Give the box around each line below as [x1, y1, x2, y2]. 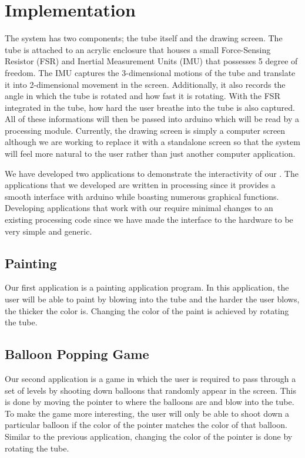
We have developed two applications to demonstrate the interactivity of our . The [5, 167, 299, 179]
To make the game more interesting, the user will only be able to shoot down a [5, 407, 290, 419]
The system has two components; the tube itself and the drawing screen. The [5, 32, 283, 44]
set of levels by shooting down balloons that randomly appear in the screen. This [5, 384, 297, 396]
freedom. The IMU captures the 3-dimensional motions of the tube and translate [5, 66, 296, 78]
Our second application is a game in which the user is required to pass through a [5, 373, 296, 384]
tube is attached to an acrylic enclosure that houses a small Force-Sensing [5, 43, 271, 55]
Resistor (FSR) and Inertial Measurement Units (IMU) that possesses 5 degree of [5, 55, 298, 67]
